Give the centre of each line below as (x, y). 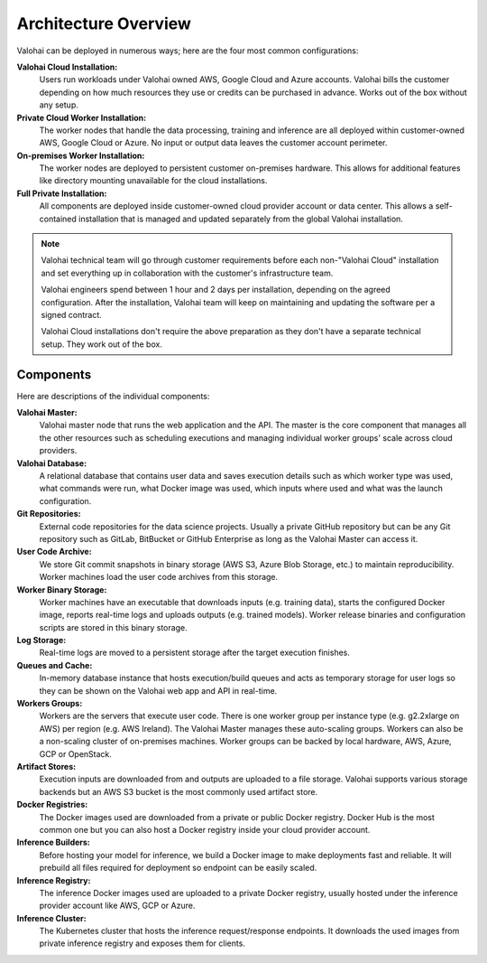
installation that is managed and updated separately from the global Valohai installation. (240, 219)
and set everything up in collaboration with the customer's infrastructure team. (187, 273)
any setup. (59, 105)
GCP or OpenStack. (76, 753)
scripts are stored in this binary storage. (114, 627)
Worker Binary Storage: (62, 589)
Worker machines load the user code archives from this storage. (159, 577)
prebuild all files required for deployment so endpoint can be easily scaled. (178, 868)
